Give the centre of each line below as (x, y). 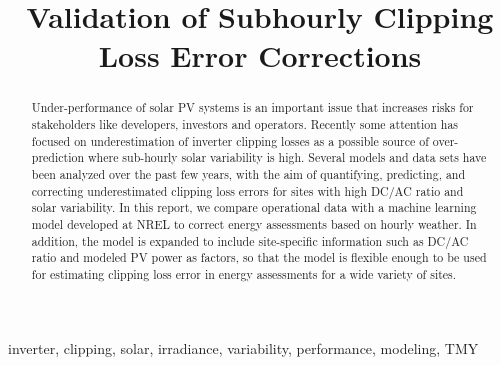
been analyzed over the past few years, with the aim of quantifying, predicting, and (248, 173)
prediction (58, 157)
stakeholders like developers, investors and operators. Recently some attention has (245, 124)
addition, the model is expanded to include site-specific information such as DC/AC (250, 240)
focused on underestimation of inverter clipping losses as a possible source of (230, 140)
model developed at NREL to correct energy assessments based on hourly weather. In (254, 223)
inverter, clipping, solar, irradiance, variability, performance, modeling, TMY (243, 347)
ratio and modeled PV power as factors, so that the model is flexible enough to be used (259, 257)
